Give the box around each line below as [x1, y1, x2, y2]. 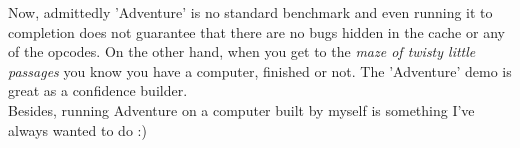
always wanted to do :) [8, 119, 147, 140]
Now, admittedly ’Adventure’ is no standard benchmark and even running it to [8, 2, 493, 22]
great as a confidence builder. [8, 80, 188, 101]
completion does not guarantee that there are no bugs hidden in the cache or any [8, 21, 505, 42]
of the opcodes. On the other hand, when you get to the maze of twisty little [8, 41, 476, 62]
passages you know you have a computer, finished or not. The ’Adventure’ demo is [8, 60, 512, 81]
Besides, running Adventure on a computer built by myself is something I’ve [8, 99, 475, 120]
